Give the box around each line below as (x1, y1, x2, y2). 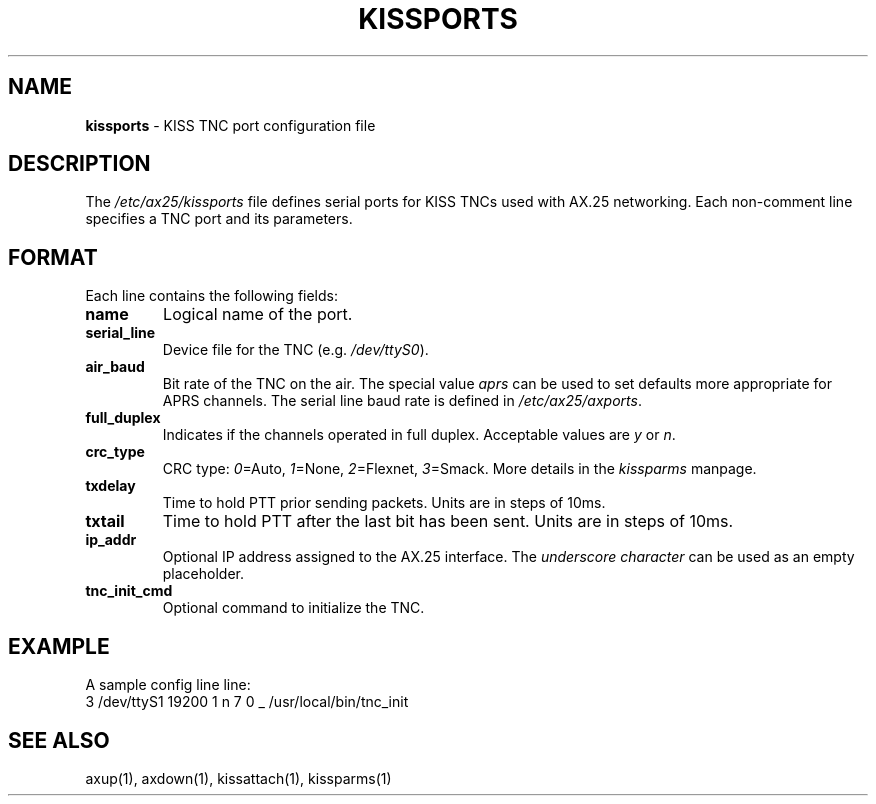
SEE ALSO (8, 727, 110, 753)
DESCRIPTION (8, 151, 151, 177)
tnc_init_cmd (85, 582, 173, 600)
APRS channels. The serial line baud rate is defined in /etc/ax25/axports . (162, 392, 642, 410)
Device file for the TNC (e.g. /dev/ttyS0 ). (162, 341, 429, 359)
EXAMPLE (8, 633, 110, 659)
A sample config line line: (85, 676, 251, 694)
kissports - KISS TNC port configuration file (85, 116, 376, 134)
